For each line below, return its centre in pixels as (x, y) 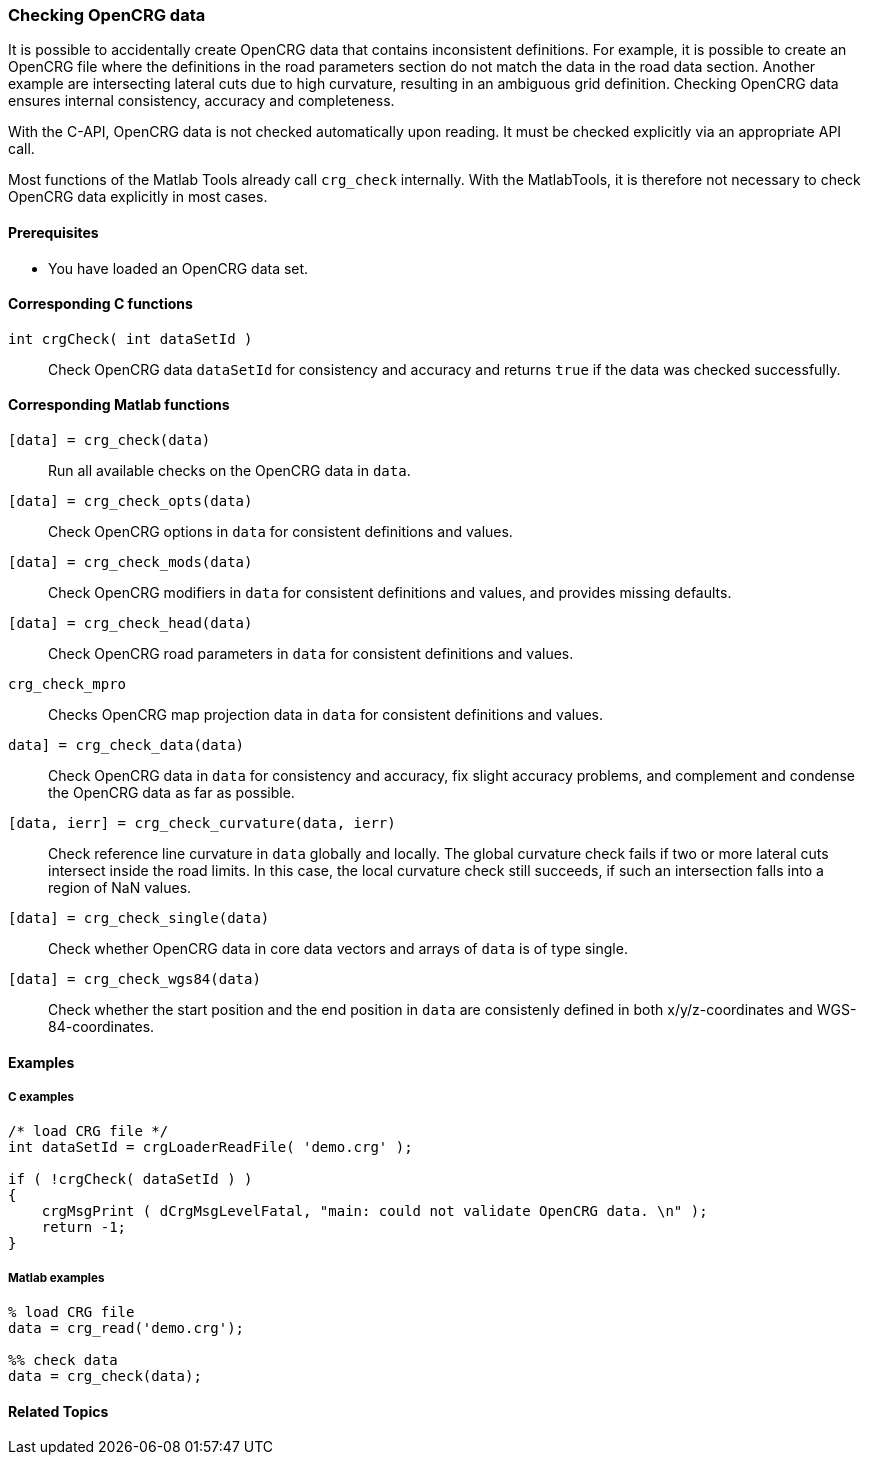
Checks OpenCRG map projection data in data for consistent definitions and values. (326, 715)
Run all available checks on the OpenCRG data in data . (229, 471)
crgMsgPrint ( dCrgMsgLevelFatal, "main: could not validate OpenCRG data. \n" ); (374, 1211)
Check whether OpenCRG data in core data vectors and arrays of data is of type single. (338, 949)
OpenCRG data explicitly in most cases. (138, 197)
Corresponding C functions (100, 304)
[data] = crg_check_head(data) (130, 623)
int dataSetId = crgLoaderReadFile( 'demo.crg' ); (210, 1147)
